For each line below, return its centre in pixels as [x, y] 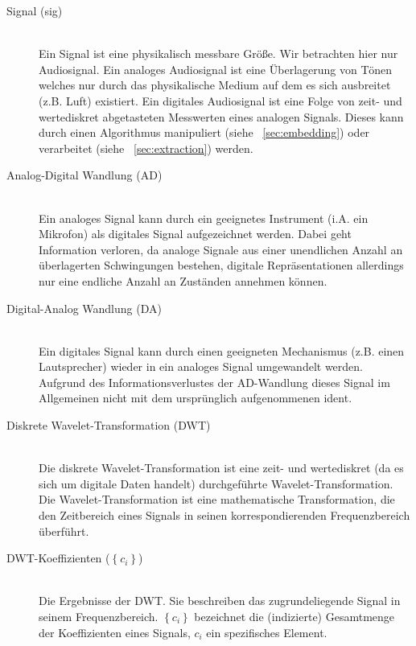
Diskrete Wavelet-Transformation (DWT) [109, 425]
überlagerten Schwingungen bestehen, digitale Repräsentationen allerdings [221, 265]
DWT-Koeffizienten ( [58, 558]
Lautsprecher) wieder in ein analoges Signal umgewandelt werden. [201, 366]
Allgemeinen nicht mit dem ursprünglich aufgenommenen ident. [196, 398]
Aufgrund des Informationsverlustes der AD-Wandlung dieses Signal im [214, 382]
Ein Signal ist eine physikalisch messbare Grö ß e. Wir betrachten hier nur [218, 53]
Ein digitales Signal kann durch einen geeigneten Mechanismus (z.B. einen [222, 350]
